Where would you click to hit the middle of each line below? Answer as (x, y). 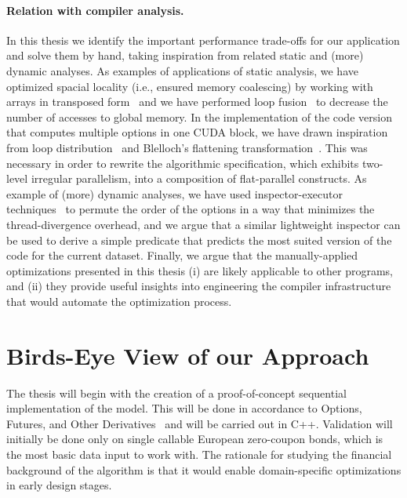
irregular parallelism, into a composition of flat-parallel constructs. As (199, 178)
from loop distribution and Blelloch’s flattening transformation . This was (187, 147)
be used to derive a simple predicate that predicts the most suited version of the (199, 240)
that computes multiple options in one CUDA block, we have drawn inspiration (197, 132)
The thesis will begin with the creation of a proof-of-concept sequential (176, 393)
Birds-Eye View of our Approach (188, 355)
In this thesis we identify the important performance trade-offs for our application (203, 40)
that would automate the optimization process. (119, 301)
